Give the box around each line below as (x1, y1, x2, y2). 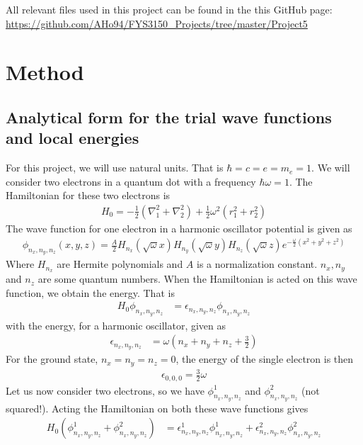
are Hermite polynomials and (57, 257, 183, 271)
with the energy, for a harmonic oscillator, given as (6, 317, 226, 332)
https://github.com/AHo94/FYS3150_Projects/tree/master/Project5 (6, 16, 308, 30)
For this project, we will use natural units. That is (6, 160, 224, 175)
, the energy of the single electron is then (175, 351, 354, 366)
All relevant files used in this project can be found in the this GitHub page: (6, 2, 333, 16)
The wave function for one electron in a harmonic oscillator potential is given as (6, 220, 352, 235)
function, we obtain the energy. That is (6, 285, 175, 300)
